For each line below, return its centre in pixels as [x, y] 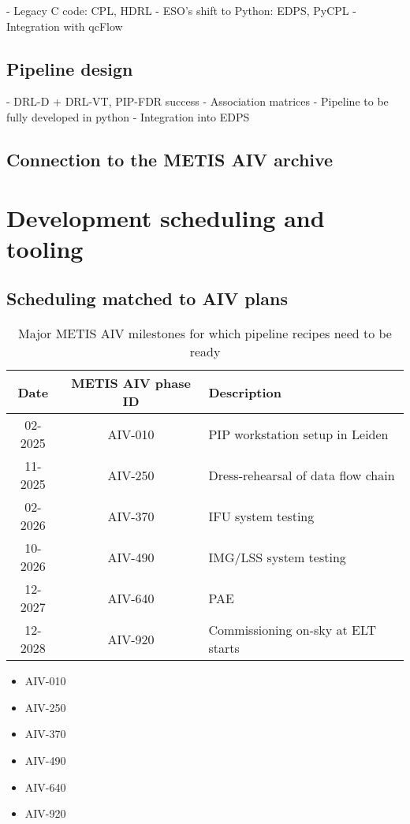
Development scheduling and [166, 217]
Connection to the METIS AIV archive [170, 159]
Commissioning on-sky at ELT [293, 630]
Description [245, 392]
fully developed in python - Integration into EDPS [128, 116]
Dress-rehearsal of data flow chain [302, 475]
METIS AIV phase [131, 383]
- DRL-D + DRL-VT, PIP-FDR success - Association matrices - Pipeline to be [198, 101]
